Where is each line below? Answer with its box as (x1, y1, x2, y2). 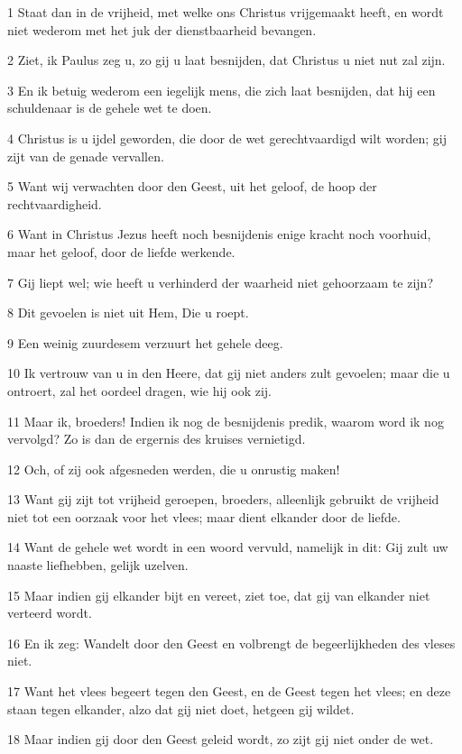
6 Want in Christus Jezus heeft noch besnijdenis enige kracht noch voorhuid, (7, 225, 431, 244)
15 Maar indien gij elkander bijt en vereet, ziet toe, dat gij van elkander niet (7, 585, 430, 604)
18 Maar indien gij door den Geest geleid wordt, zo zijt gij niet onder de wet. (7, 730, 434, 749)
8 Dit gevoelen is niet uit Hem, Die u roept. (7, 303, 249, 322)
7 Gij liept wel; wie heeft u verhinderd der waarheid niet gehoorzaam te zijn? (7, 272, 434, 291)
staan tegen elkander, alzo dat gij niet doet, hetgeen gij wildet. (7, 699, 355, 718)
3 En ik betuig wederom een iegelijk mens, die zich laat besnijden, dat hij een (7, 80, 436, 99)
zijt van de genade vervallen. (7, 146, 164, 165)
